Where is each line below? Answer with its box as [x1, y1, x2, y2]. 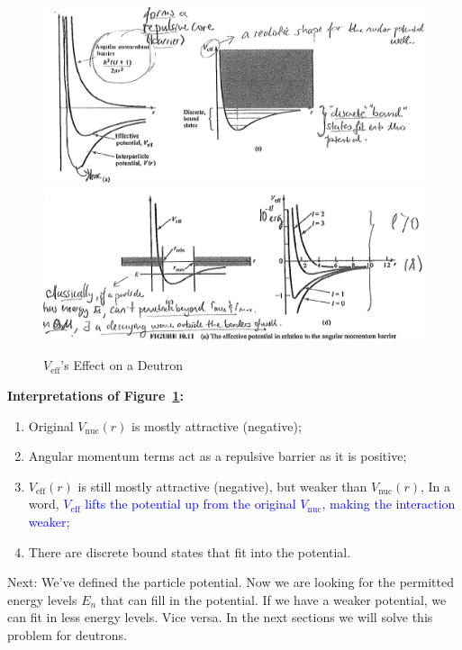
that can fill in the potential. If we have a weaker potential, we [100, 590, 447, 609]
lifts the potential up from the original [85, 494, 296, 513]
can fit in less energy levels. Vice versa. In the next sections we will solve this [7, 608, 433, 627]
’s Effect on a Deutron [60, 356, 184, 375]
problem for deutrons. [7, 625, 127, 644]
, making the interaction [322, 494, 456, 513]
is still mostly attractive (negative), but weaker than [77, 476, 367, 495]
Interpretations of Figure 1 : [7, 385, 184, 404]
